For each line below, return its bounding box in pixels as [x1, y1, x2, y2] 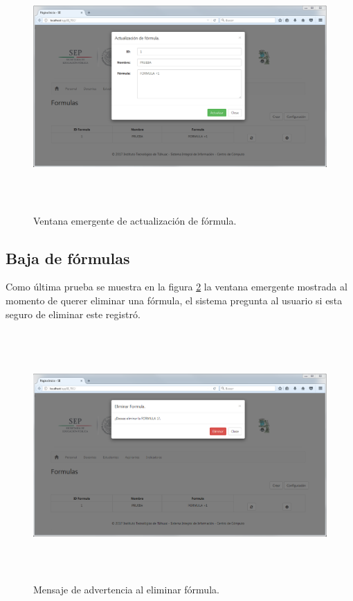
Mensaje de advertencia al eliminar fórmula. [33, 582, 219, 596]
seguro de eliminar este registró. [6, 306, 141, 321]
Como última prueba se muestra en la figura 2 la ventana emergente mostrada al [6, 279, 347, 294]
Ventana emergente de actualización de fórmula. [33, 213, 237, 227]
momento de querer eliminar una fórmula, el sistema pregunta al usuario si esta [6, 293, 343, 308]
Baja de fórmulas [6, 247, 130, 268]
